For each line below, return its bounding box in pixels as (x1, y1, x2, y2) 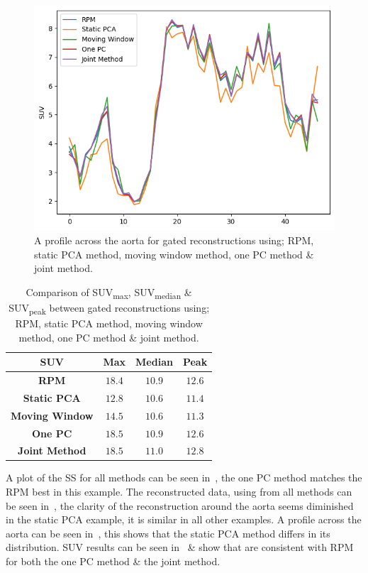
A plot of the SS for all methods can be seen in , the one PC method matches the (6, 470, 362, 485)
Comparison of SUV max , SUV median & (26, 284, 192, 301)
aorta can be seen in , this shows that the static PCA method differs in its (6, 525, 330, 540)
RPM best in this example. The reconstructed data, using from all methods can (6, 484, 352, 499)
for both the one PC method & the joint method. (6, 554, 221, 568)
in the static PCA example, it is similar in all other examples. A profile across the (6, 512, 362, 527)
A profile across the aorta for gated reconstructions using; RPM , (34, 232, 314, 247)
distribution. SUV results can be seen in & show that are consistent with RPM (6, 540, 354, 555)
